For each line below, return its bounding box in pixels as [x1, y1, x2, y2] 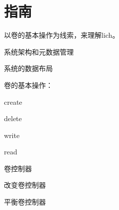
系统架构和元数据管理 [4, 46, 74, 57]
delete [4, 113, 22, 124]
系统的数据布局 [4, 63, 53, 73]
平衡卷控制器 [4, 197, 46, 207]
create [4, 96, 22, 107]
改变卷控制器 [4, 180, 46, 190]
